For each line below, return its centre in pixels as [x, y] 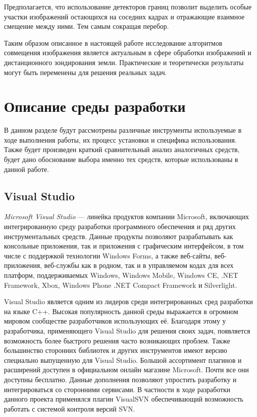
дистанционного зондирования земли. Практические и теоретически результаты [124, 62]
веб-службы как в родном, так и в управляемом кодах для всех [139, 265]
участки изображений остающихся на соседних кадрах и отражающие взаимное [124, 16]
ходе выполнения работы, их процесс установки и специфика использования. [120, 139]
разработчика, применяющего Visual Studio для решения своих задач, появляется [127, 330]
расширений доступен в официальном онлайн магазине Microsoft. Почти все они [127, 370]
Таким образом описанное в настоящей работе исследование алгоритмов [113, 42]
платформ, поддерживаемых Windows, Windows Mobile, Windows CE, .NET [121, 275]
